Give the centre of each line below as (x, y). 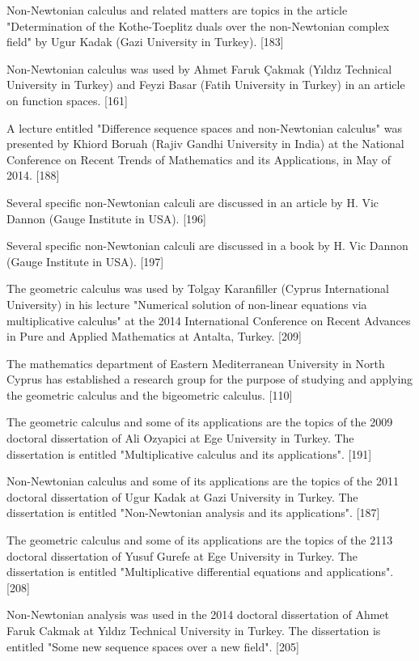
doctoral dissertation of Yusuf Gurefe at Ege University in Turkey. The (182, 555)
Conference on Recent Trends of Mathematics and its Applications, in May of (199, 159)
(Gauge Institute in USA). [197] (85, 261)
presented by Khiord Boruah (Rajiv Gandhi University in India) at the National (205, 144)
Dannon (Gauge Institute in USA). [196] (106, 218)
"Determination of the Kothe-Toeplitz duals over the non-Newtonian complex (198, 25)
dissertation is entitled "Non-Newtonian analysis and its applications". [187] (193, 513)
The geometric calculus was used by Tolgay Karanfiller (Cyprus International (198, 288)
